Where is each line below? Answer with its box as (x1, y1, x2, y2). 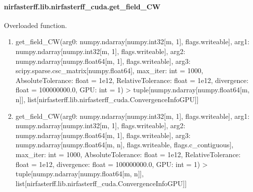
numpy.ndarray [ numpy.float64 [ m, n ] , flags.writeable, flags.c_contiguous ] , (15, 139, 234, 150)
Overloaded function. (4, 20, 67, 30)
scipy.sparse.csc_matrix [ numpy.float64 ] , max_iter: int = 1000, (15, 65, 203, 76)
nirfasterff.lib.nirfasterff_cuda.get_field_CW (4, 1, 160, 11)
